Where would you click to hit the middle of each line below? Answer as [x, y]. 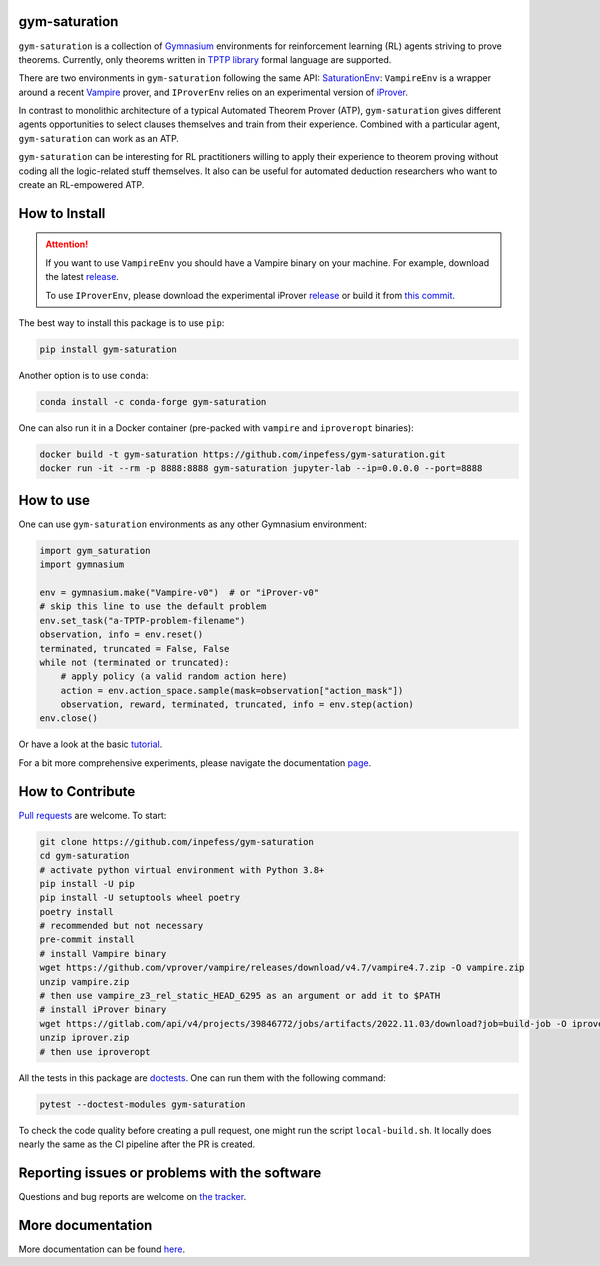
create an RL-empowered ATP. [81, 185]
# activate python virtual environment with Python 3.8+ [182, 869]
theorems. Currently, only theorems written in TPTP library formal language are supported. [205, 59]
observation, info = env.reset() [121, 634]
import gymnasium [82, 564]
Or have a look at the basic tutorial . [90, 744]
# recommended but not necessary [121, 926]
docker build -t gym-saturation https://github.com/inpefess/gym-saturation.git [242, 454]
